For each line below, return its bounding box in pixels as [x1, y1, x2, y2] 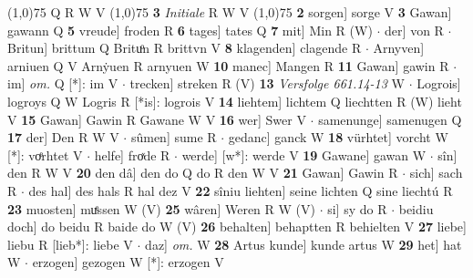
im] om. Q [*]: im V [7, 74, 118, 93]
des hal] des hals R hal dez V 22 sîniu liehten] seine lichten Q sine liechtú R [28, 180, 453, 200]
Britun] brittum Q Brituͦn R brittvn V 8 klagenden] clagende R [7, 38, 362, 57]
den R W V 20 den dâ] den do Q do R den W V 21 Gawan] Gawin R [7, 163, 398, 182]
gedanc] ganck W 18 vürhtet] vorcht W [228, 128, 448, 147]
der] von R [385, 20, 444, 39]
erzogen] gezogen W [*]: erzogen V [32, 252, 224, 272]
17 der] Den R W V [7, 128, 119, 147]
